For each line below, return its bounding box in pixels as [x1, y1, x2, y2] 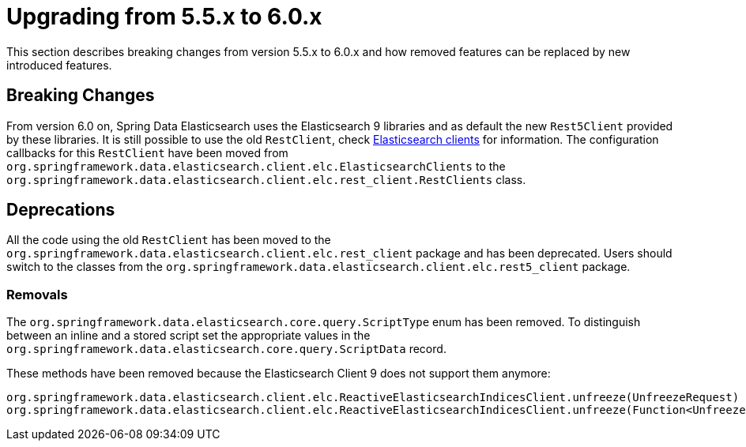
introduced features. [6, 58, 112, 72]
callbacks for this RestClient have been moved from [6, 145, 288, 160]
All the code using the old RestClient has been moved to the [6, 233, 331, 247]
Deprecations [6, 200, 115, 220]
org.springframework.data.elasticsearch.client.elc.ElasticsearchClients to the [6, 159, 506, 173]
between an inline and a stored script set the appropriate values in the [6, 329, 371, 343]
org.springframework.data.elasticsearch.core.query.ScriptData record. [6, 342, 446, 356]
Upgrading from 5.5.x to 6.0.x [6, 3, 322, 30]
